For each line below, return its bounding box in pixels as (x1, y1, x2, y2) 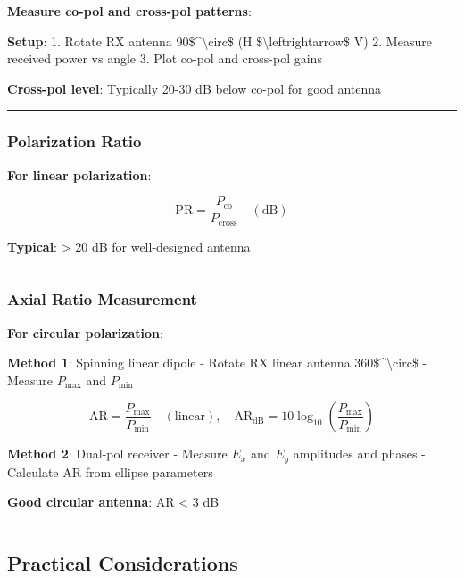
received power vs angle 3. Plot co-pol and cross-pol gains (7, 49, 322, 68)
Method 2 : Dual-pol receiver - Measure (7, 444, 228, 463)
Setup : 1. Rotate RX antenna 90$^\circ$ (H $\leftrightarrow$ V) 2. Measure (7, 31, 432, 50)
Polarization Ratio (7, 130, 142, 153)
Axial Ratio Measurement (7, 288, 197, 310)
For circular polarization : (7, 323, 163, 342)
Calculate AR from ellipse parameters (7, 462, 213, 481)
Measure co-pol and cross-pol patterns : (7, 2, 252, 20)
